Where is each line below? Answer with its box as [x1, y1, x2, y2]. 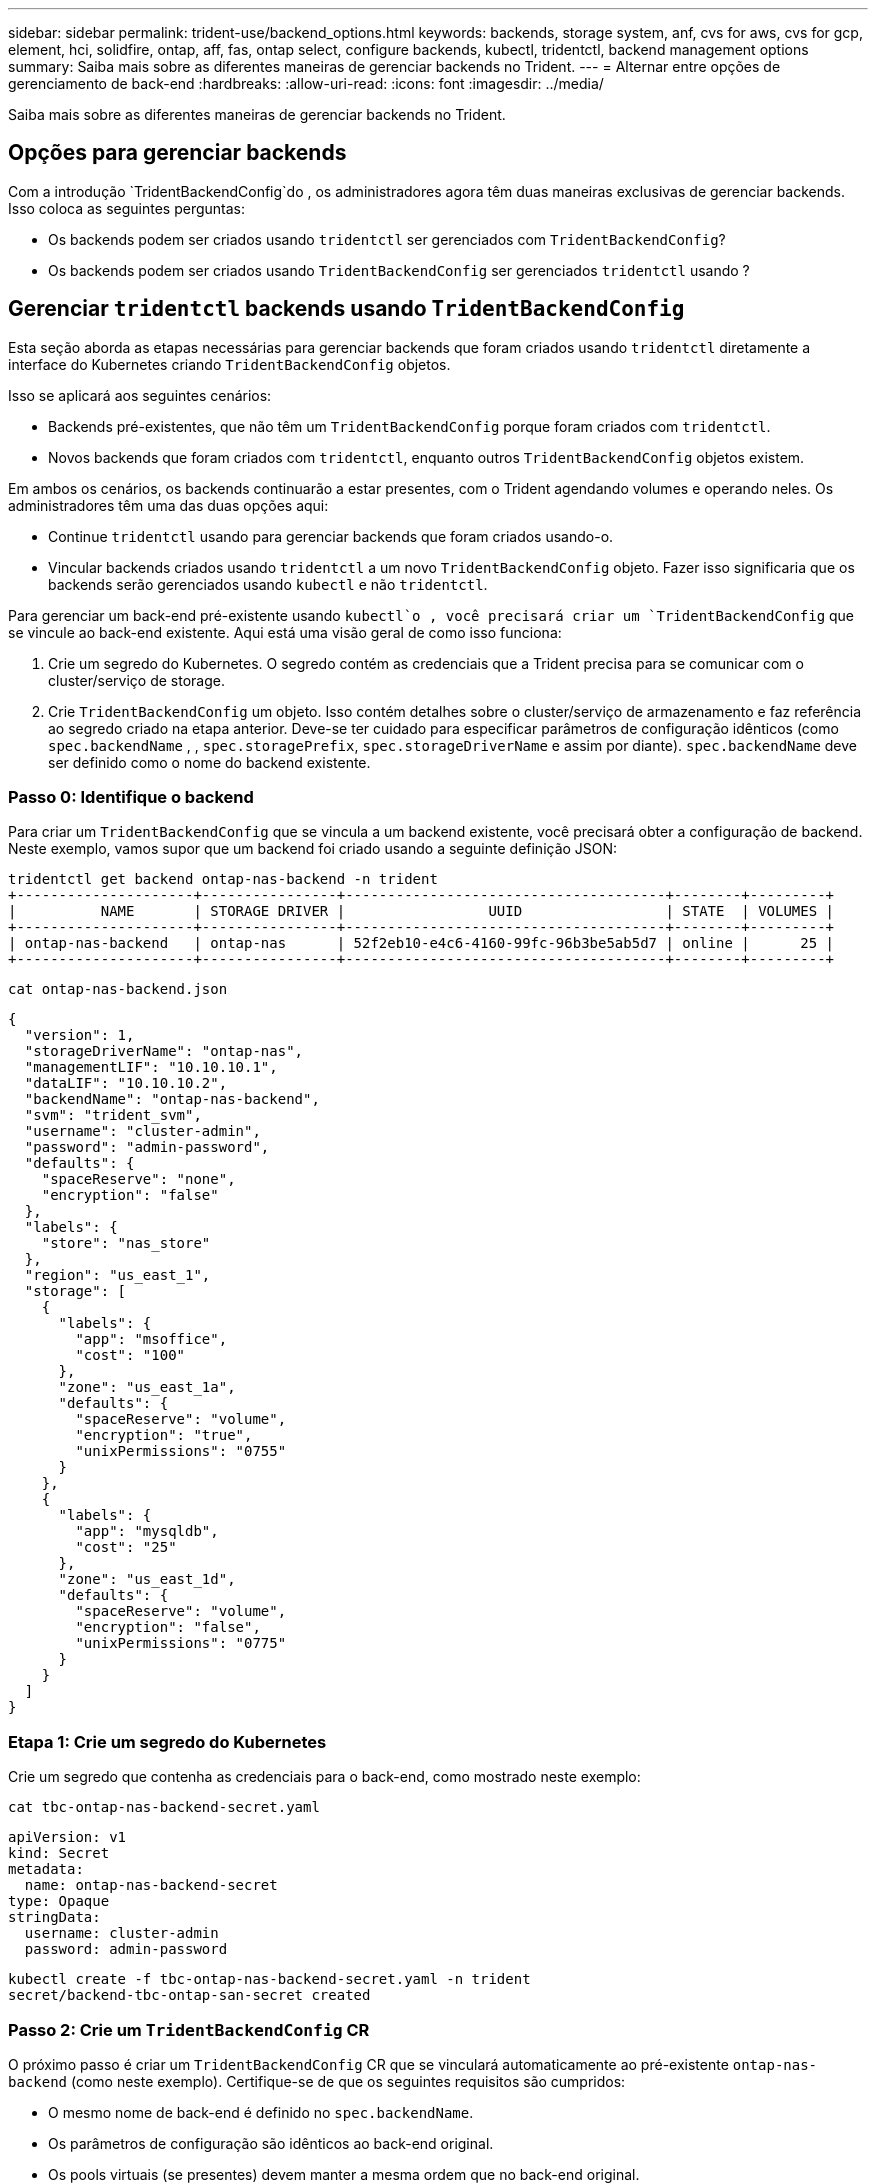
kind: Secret [8, 1845, 110, 1862]
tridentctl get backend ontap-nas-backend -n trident [8, 871, 438, 888]
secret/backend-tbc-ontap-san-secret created [8, 1987, 371, 2004]
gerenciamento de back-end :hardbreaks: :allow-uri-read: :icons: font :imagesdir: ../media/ [8, 75, 604, 92]
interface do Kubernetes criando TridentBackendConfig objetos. [8, 355, 451, 373]
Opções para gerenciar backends [8, 140, 347, 166]
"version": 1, [24, 1027, 135, 1044]
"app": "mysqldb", [75, 1523, 219, 1540]
